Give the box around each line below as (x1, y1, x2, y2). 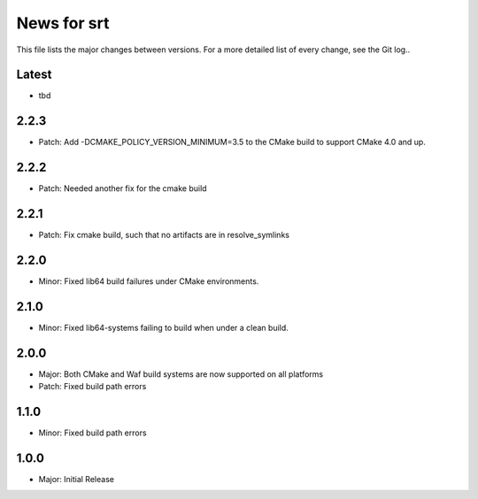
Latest (16, 67, 52, 82)
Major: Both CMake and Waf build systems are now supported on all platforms (38, 368, 323, 380)
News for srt (16, 13, 110, 33)
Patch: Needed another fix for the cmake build (38, 183, 207, 194)
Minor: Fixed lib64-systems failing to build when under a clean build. (38, 322, 289, 333)
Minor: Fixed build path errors (38, 427, 147, 438)
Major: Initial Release (38, 474, 115, 485)
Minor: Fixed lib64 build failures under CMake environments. (38, 276, 259, 287)
